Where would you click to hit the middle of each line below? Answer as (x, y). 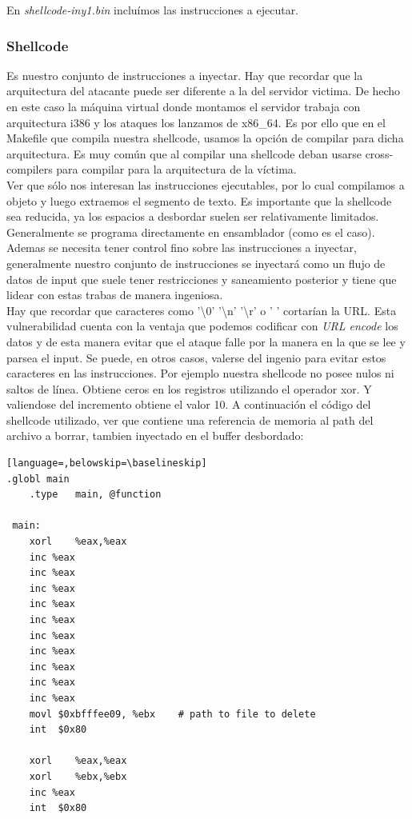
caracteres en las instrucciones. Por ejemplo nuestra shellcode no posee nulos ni (200, 373)
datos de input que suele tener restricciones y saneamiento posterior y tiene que (202, 279)
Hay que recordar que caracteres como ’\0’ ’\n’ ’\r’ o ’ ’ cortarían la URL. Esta (202, 310)
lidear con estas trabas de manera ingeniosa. (115, 295)
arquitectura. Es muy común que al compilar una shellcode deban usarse (184, 153)
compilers (30, 169)
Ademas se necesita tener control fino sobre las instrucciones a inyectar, (182, 248)
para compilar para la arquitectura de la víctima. (176, 169)
